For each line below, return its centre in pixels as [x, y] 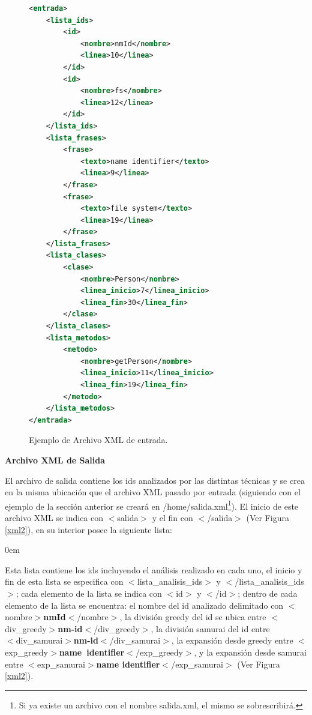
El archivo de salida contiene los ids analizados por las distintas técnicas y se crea [155, 480]
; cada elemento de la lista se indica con [89, 593]
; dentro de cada [268, 593]
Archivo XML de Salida [55, 460]
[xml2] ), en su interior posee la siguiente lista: [88, 529]
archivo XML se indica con [54, 517]
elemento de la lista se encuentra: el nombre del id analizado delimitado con [144, 605]
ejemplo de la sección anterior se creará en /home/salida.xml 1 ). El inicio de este [152, 505]
